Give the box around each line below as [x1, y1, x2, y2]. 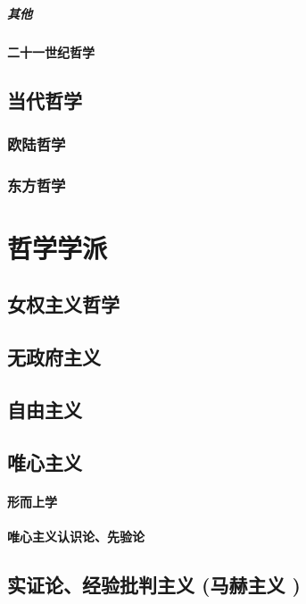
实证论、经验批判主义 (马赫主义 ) [7, 570, 301, 598]
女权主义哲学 [7, 290, 120, 318]
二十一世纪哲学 [7, 42, 95, 61]
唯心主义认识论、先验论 [7, 526, 145, 545]
